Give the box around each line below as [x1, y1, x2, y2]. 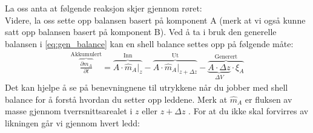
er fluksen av [245, 92, 292, 105]
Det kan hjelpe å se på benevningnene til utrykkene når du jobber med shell [5, 81, 288, 93]
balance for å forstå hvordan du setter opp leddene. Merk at [5, 92, 228, 105]
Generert [214, 53, 238, 60]
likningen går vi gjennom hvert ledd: [5, 116, 140, 129]
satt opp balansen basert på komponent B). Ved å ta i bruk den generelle [5, 25, 277, 38]
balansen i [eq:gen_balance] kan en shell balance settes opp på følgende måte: [5, 37, 294, 50]
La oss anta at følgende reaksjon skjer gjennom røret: [5, 2, 202, 14]
